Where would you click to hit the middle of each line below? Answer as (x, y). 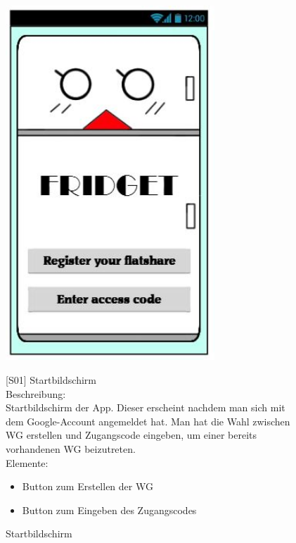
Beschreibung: (36, 393)
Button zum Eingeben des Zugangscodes (109, 510)
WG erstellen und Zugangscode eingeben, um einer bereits (131, 435)
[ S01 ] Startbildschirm (51, 380)
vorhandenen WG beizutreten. (71, 449)
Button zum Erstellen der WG (88, 486)
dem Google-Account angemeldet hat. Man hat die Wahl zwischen (148, 421)
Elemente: (27, 462)
